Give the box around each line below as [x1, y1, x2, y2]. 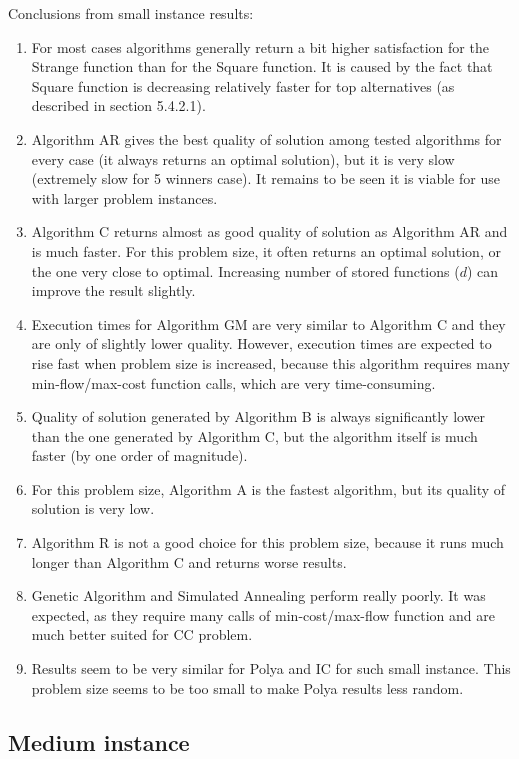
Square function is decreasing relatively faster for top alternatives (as [31, 75, 455, 96]
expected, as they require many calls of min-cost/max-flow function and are [31, 604, 495, 625]
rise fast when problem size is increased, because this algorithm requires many [31, 352, 510, 373]
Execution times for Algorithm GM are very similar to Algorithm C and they [31, 313, 506, 334]
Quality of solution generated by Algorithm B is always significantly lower [31, 406, 486, 427]
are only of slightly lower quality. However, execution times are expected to [31, 333, 492, 354]
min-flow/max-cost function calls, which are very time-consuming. [31, 372, 436, 393]
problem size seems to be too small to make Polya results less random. [31, 677, 464, 698]
